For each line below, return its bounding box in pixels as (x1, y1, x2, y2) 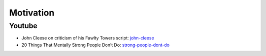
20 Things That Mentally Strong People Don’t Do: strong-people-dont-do (21, 42, 170, 48)
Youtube (9, 21, 38, 30)
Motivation (9, 7, 55, 18)
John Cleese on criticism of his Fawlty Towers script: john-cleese (21, 35, 155, 41)
